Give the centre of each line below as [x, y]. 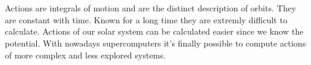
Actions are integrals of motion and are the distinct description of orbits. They [151, 8]
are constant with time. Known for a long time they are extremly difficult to [146, 19]
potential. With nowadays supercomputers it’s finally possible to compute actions [155, 43]
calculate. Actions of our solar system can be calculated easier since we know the [154, 31]
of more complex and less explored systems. [85, 55]
